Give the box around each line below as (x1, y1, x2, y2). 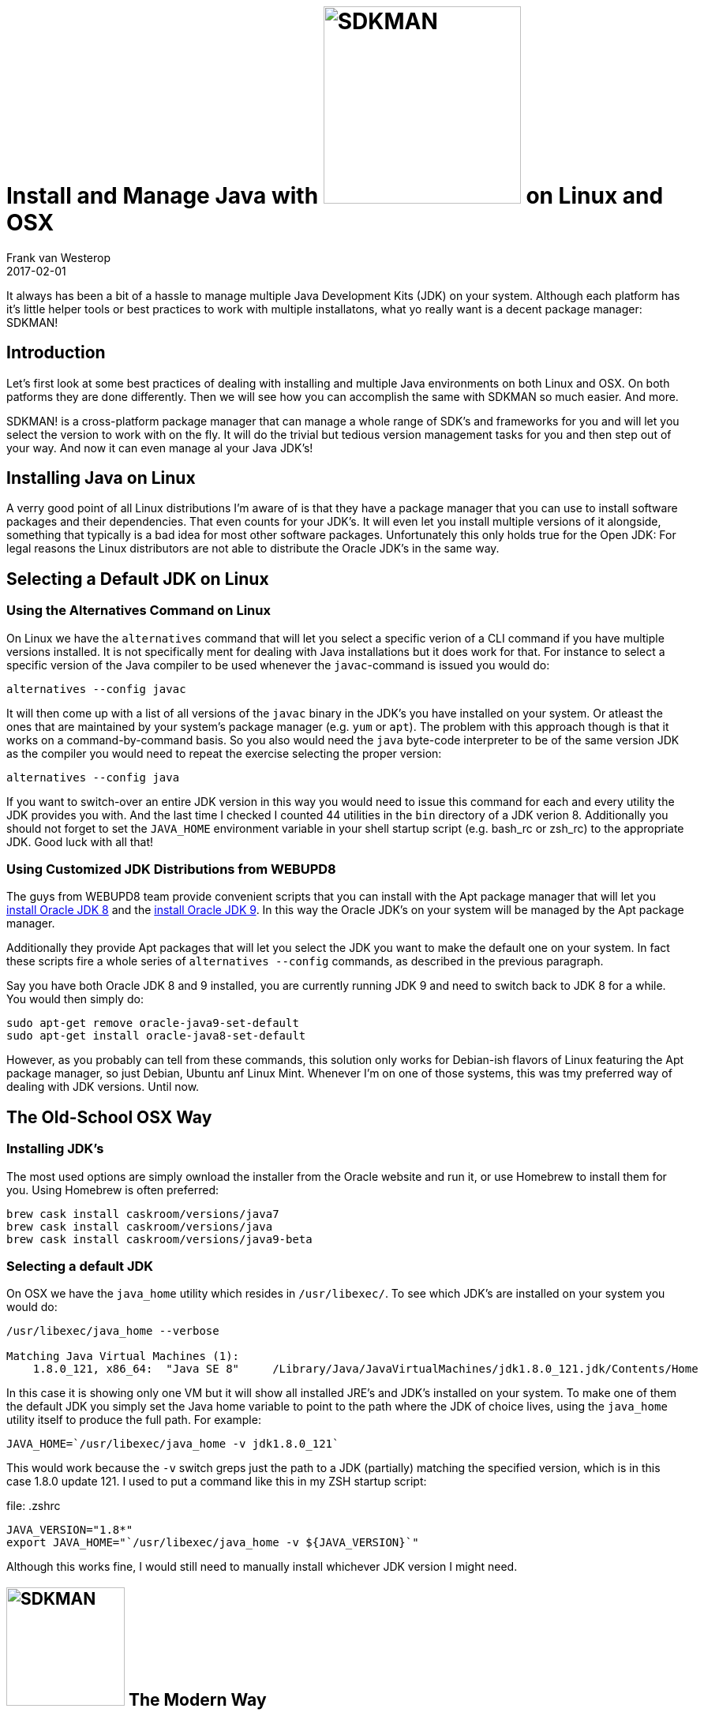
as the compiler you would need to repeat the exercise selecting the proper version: (6, 746, 442, 760)
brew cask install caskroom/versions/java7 (6, 1207, 279, 1220)
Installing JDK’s (6, 1141, 104, 1157)
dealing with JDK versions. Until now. (6, 1080, 200, 1094)
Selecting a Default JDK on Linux (6, 568, 269, 589)
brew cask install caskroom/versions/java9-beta (6, 1232, 313, 1246)
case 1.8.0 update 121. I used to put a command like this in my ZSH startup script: (6, 1474, 427, 1489)
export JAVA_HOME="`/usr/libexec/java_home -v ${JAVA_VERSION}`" (6, 1536, 419, 1549)
